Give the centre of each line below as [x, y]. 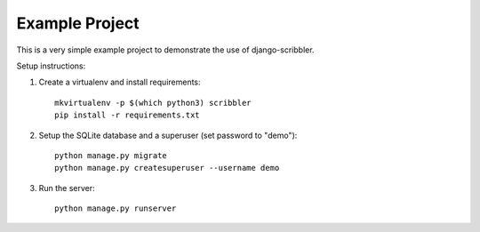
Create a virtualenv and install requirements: [120, 82]
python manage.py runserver [116, 208]
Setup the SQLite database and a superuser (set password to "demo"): [168, 135]
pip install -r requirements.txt [127, 115]
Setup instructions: [51, 66]
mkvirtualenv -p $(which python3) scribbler [153, 103]
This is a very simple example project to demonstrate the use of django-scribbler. [165, 50]
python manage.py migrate [111, 155]
